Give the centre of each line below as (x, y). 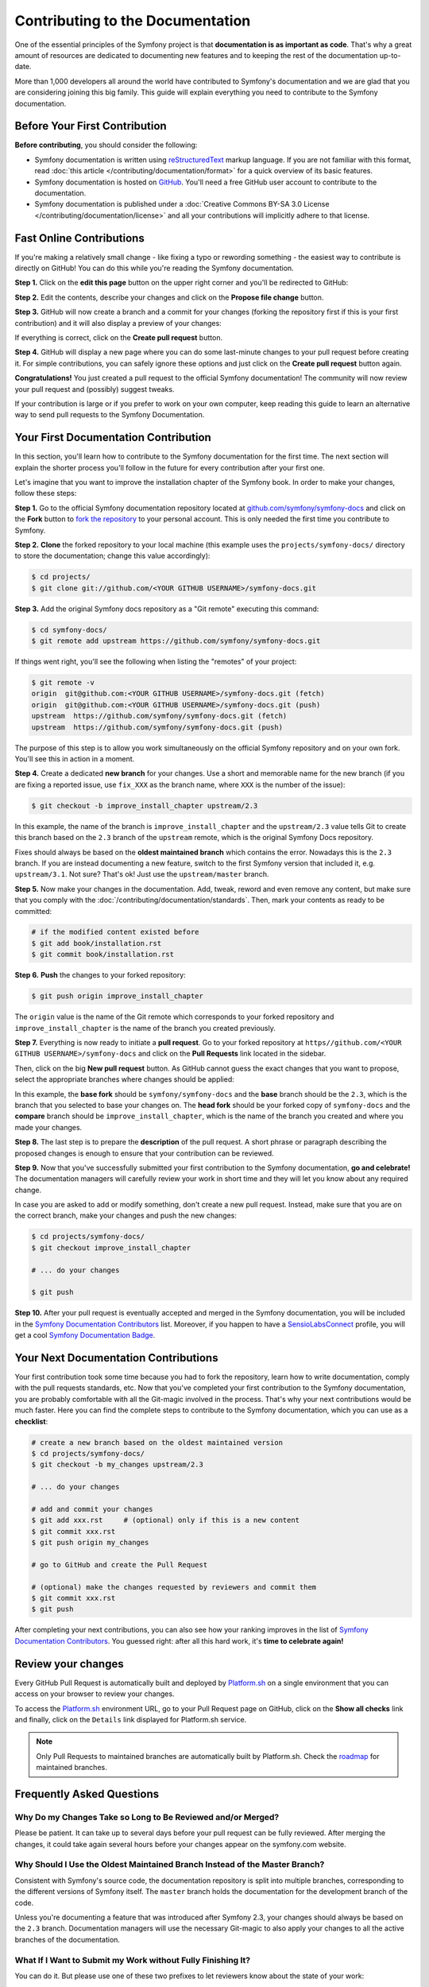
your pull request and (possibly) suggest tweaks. (95, 389)
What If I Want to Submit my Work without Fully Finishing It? (133, 1960)
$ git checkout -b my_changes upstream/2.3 (118, 1465)
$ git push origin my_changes (90, 1543)
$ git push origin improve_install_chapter (118, 996)
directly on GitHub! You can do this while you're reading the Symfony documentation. (154, 268)
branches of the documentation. (68, 1939)
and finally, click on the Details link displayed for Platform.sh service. (131, 1719)
